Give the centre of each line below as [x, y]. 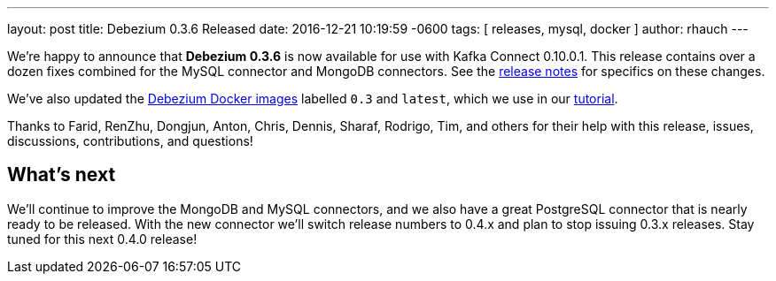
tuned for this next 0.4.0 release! [102, 239]
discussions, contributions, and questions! [130, 141]
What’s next [62, 175]
